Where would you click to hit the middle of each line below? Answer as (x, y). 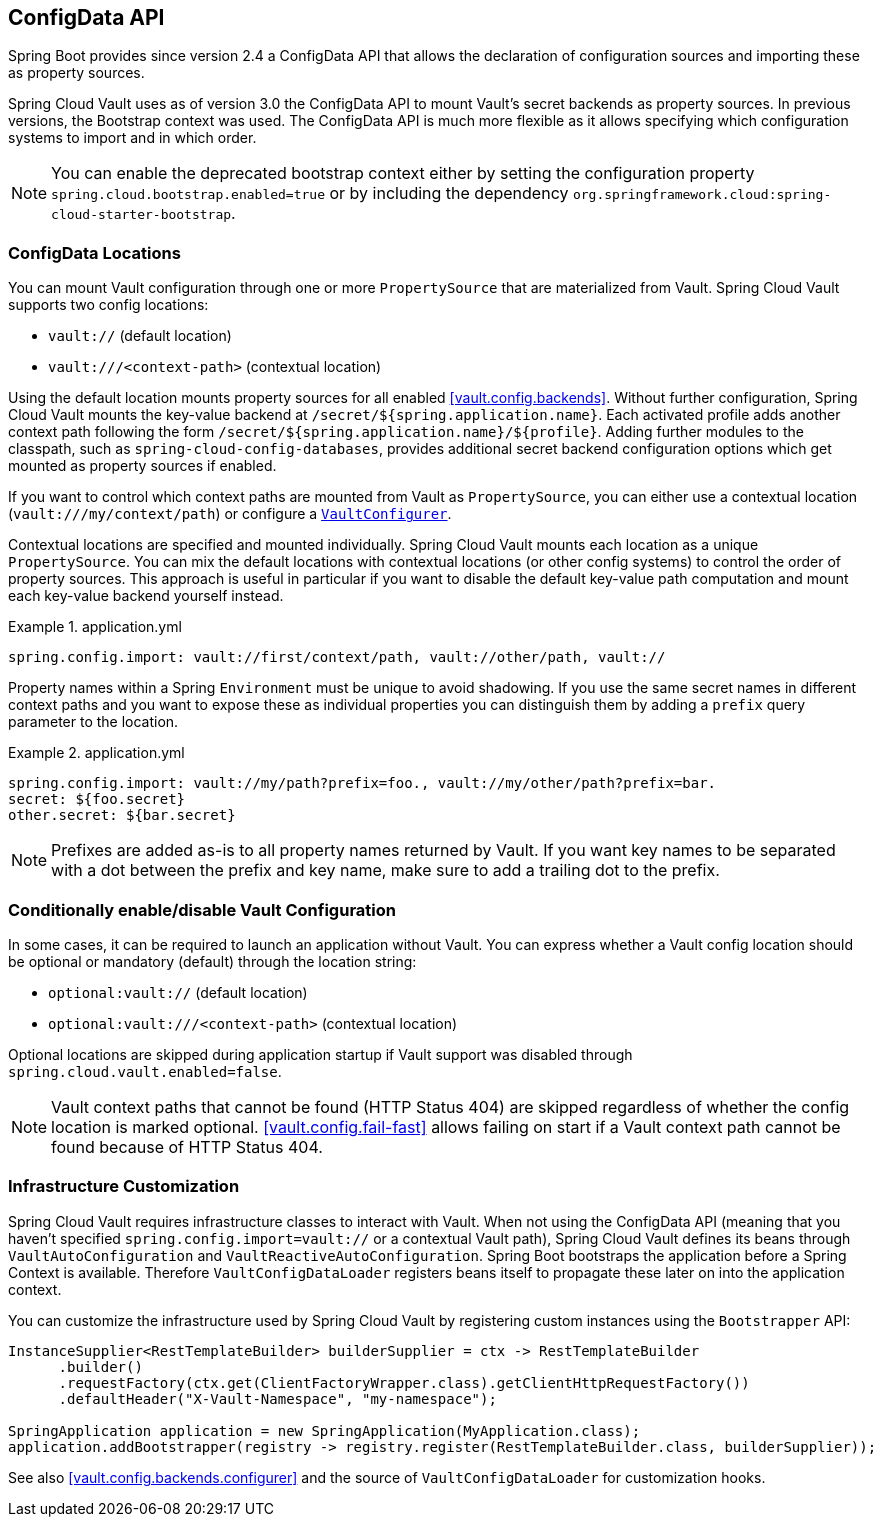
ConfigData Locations (94, 252)
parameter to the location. (93, 722)
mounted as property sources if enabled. (142, 466)
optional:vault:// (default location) (178, 992)
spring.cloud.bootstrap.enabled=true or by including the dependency (310, 193)
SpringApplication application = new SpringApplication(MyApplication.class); (324, 1430)
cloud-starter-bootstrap (141, 215)
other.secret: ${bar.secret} (122, 815)
